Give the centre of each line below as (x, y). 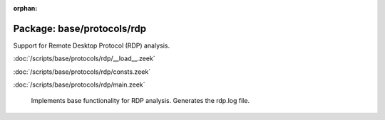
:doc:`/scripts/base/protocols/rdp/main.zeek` (79, 84)
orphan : (25, 8)
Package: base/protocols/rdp (79, 28)
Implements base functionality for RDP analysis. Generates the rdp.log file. (140, 101)
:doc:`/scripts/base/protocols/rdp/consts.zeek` (82, 72)
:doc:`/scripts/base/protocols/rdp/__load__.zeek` (84, 59)
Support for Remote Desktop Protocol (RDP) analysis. (92, 45)
